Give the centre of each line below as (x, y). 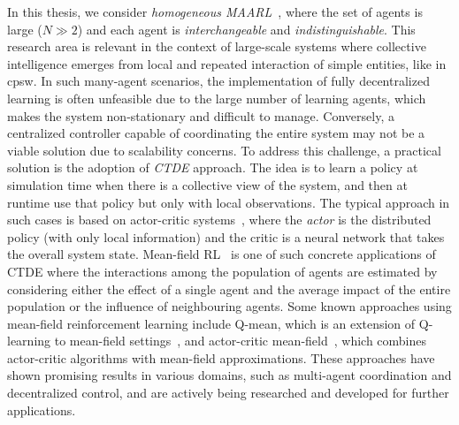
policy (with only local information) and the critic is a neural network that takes (226, 236)
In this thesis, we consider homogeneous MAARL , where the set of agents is (215, 11)
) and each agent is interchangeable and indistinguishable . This (246, 29)
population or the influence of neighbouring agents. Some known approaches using (229, 306)
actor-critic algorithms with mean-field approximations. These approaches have (221, 357)
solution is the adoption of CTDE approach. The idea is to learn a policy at (213, 167)
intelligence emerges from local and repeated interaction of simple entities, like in (227, 63)
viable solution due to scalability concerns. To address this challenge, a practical (224, 150)
